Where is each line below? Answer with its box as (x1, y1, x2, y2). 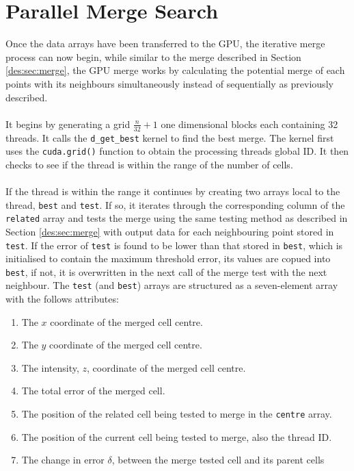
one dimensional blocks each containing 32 (161, 116, 338, 131)
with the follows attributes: (5, 292, 119, 306)
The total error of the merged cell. (21, 383, 165, 398)
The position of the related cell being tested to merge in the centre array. (21, 407, 332, 421)
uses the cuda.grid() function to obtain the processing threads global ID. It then (5, 144, 349, 158)
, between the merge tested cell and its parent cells (111, 453, 325, 467)
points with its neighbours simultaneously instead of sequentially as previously (5, 76, 333, 90)
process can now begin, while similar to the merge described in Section (5, 49, 301, 64)
